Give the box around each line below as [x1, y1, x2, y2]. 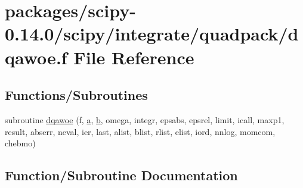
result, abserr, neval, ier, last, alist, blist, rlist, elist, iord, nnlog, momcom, [5, 125, 276, 137]
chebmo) [5, 137, 36, 149]
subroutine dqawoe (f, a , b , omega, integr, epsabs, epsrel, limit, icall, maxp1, [5, 113, 285, 126]
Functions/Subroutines [5, 86, 148, 104]
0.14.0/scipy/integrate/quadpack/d [5, 21, 299, 46]
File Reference [73, 45, 194, 69]
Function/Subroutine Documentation [5, 166, 238, 184]
